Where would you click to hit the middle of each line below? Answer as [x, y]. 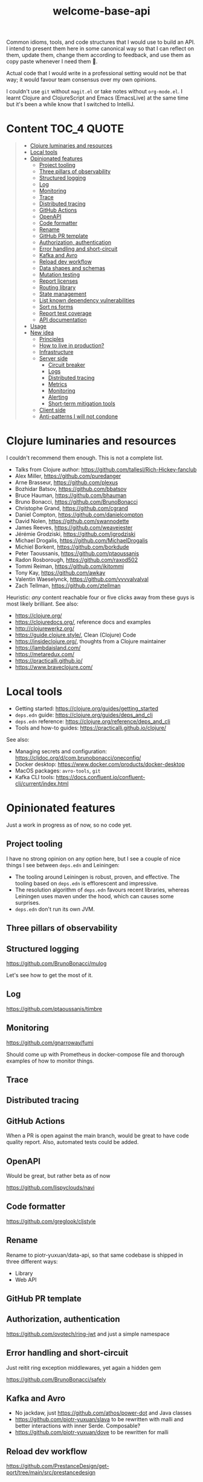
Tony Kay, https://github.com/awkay [60, 573]
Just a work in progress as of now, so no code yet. [69, 825]
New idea [42, 333]
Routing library [57, 288]
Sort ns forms [56, 307]
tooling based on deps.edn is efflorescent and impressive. [86, 883]
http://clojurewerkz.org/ [44, 629]
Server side [53, 359]
